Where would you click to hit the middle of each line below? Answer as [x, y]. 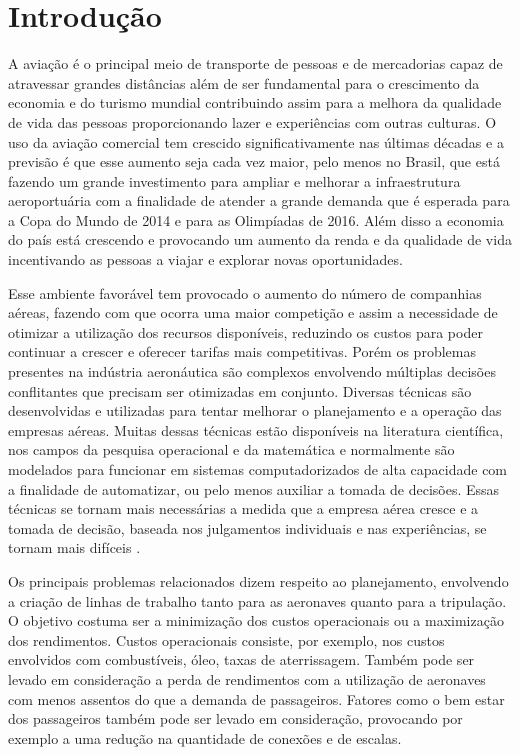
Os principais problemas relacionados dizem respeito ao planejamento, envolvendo [258, 580]
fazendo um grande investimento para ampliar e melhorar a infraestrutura [234, 180]
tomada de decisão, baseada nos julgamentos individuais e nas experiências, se [247, 527]
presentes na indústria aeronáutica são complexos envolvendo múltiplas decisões [252, 371]
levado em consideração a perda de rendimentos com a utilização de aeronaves [247, 678]
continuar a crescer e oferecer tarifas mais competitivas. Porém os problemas [242, 351]
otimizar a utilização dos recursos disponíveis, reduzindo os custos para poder [245, 331]
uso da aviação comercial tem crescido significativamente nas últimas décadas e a [256, 141]
